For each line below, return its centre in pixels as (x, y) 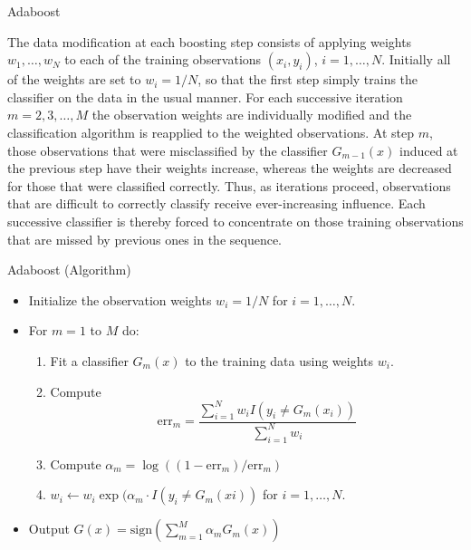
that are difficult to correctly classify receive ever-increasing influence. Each (216, 203)
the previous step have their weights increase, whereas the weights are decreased (230, 168)
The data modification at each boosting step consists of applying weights (210, 41)
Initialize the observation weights (120, 299)
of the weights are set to (74, 79)
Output (49, 529)
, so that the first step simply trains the (308, 79)
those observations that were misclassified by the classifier (168, 150)
